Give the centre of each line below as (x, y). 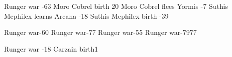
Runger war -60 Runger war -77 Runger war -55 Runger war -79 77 (100, 32)
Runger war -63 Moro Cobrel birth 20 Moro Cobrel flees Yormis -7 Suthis (116, 6)
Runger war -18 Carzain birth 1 (51, 48)
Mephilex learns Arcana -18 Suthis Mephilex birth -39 (86, 15)
